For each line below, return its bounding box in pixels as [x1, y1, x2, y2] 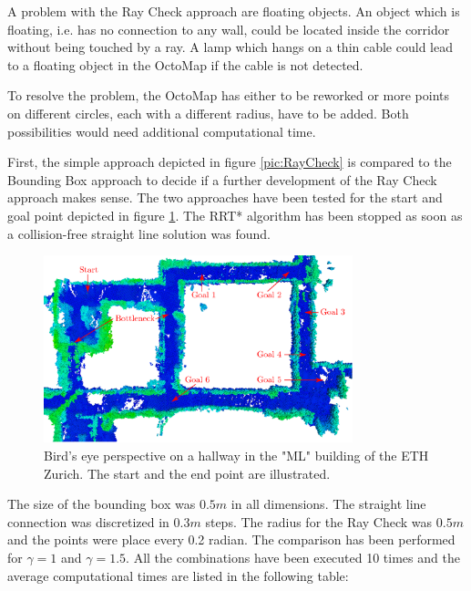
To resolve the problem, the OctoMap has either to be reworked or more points [7, 86, 450, 105]
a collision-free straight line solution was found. [7, 223, 271, 243]
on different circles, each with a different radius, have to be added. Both [7, 103, 409, 122]
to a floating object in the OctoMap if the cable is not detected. [7, 55, 363, 74]
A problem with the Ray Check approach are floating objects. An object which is [7, 2, 460, 20]
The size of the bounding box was [7, 494, 196, 513]
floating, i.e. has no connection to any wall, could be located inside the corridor [7, 19, 450, 38]
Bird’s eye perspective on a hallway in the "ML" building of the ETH [44, 446, 429, 465]
